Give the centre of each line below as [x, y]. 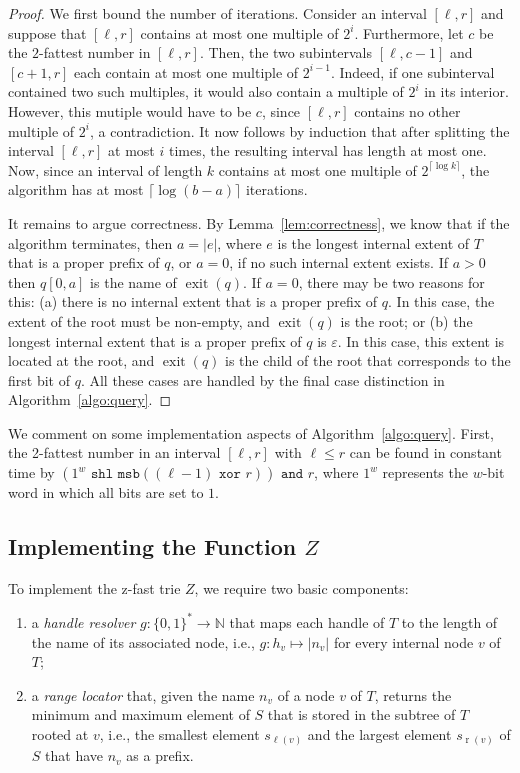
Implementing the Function [152, 546]
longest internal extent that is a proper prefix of [155, 340]
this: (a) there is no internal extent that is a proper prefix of [193, 301]
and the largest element [379, 733]
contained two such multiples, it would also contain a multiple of [206, 91]
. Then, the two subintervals [286, 52]
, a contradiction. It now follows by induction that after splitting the [299, 130]
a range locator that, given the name [143, 694]
